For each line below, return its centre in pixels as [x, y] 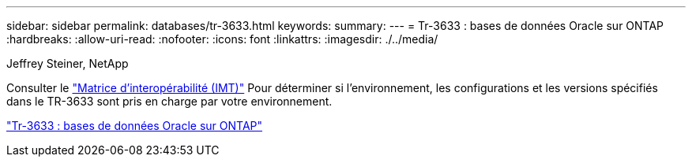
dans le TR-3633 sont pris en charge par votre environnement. [169, 101]
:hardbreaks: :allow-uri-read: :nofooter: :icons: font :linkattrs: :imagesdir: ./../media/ [222, 39]
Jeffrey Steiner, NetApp [68, 63]
